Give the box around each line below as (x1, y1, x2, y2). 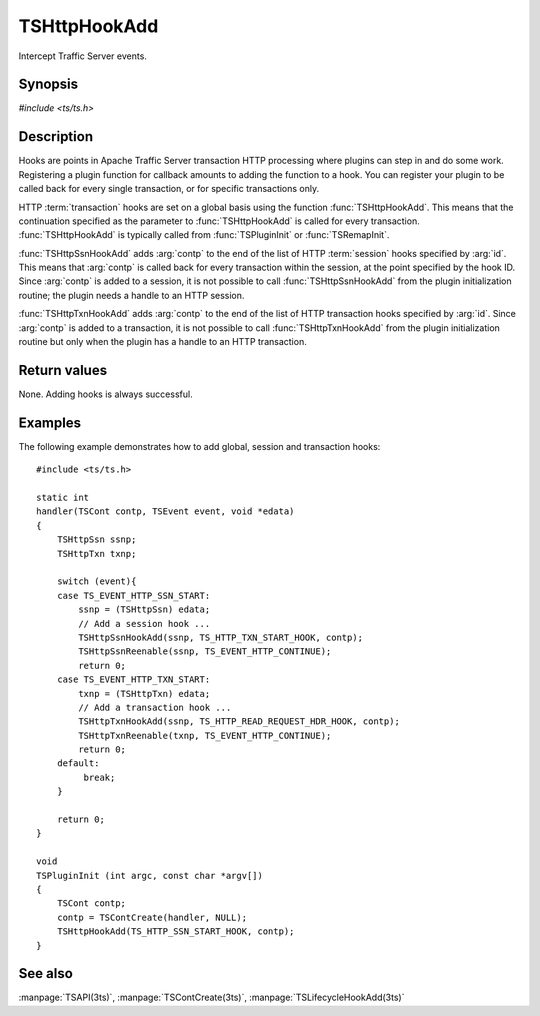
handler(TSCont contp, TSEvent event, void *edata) (36, 506, 295, 517)
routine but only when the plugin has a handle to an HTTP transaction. (18, 336, 307, 348)
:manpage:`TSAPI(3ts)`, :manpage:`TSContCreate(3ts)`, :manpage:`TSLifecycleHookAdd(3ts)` (18, 991, 405, 1004)
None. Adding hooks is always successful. (18, 388, 194, 400)
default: (56, 758, 100, 769)
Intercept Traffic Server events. (18, 50, 147, 62)
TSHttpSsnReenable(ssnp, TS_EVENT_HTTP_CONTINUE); (78, 646, 332, 657)
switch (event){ (56, 576, 137, 587)
